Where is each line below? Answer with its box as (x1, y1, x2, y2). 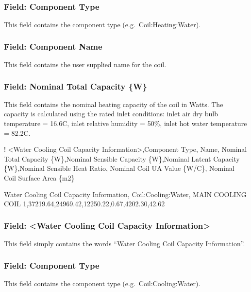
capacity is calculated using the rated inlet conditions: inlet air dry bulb (4, 109, 218, 119)
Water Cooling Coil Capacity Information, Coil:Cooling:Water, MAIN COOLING (4, 189, 247, 199)
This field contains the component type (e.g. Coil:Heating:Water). (4, 19, 201, 30)
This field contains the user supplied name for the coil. (4, 59, 167, 70)
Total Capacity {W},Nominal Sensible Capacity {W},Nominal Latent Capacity (4, 153, 240, 164)
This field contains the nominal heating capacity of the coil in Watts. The (4, 99, 223, 109)
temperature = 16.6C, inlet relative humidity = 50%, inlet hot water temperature (4, 118, 247, 128)
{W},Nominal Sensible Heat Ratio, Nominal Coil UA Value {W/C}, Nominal (4, 163, 234, 173)
